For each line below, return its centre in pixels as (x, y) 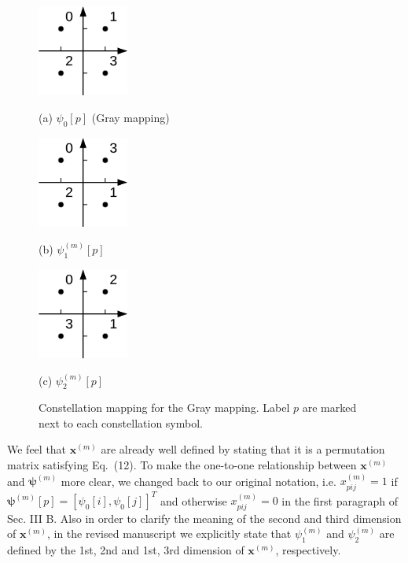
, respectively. (308, 550)
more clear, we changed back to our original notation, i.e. (198, 481)
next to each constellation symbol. (121, 422)
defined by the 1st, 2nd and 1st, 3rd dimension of (126, 550)
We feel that (37, 449)
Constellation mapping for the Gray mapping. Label (164, 407)
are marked (329, 407)
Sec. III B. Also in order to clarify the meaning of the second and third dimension (204, 518)
